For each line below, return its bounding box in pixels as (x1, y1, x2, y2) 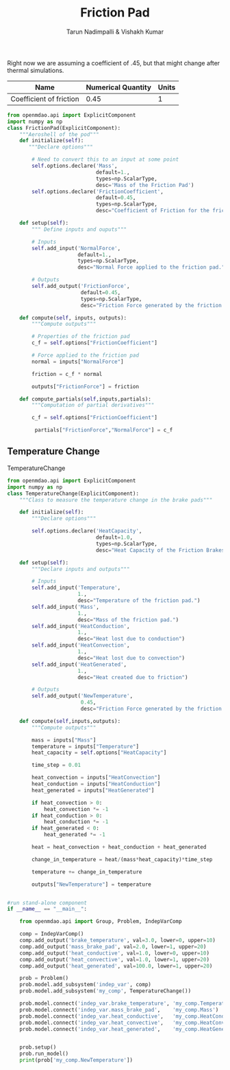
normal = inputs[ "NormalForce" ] (31, 358, 125, 365)
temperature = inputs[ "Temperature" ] (31, 743, 139, 750)
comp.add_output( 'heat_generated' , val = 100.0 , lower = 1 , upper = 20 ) (19, 962, 213, 970)
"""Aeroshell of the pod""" (19, 131, 99, 138)
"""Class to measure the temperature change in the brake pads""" (19, 496, 213, 503)
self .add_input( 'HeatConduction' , (31, 623, 130, 629)
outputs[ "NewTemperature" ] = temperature (31, 881, 152, 888)
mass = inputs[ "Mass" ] (31, 737, 97, 744)
